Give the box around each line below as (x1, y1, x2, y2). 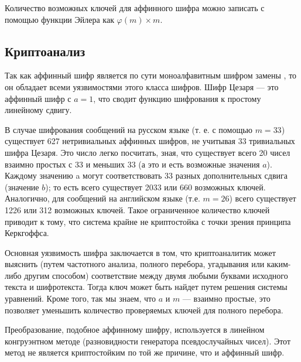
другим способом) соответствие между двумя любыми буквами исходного (24, 269, 288, 281)
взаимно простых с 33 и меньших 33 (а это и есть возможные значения (5, 158, 260, 170)
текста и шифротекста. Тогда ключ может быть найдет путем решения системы (5, 281, 288, 293)
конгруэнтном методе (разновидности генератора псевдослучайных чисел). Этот (5, 334, 291, 347)
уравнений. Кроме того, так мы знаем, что (5, 292, 156, 305)
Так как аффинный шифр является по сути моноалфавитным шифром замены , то (5, 69, 297, 81)
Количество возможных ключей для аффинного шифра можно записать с (5, 2, 265, 13)
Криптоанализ (5, 42, 85, 60)
